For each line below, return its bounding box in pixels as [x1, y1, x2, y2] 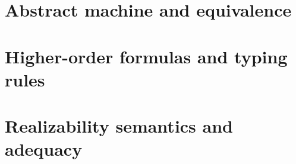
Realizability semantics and [5, 114, 233, 138]
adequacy [5, 137, 83, 161]
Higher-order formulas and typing [5, 44, 288, 68]
